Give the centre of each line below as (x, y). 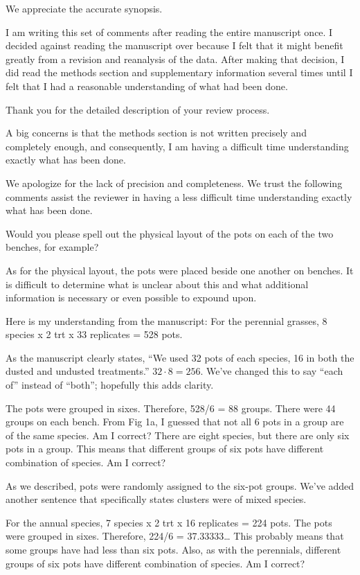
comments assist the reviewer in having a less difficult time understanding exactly (179, 196)
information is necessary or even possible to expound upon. (131, 298)
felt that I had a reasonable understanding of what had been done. (147, 86)
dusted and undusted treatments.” (78, 371)
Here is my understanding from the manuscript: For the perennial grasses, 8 (166, 320)
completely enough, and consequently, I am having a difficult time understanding (177, 146)
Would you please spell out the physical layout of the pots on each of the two (170, 233)
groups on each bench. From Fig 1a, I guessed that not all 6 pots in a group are (175, 422)
